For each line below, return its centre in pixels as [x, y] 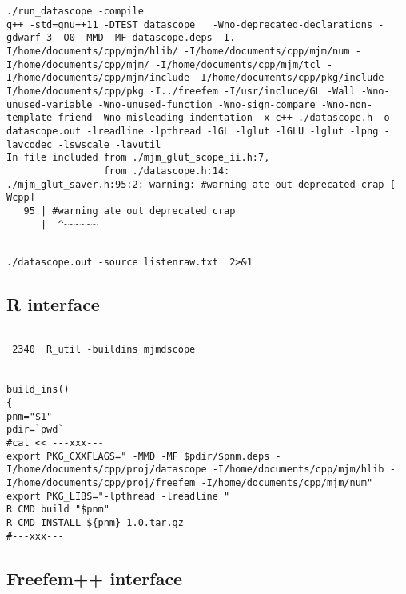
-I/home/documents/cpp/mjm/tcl [238, 64]
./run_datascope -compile [75, 11]
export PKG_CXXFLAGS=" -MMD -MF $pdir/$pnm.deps [138, 456]
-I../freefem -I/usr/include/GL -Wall [252, 91]
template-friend [50, 118]
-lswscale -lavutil [109, 144]
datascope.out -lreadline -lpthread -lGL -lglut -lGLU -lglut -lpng [193, 131]
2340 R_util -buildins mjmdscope [104, 350]
